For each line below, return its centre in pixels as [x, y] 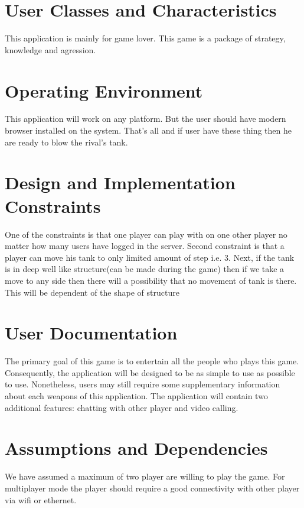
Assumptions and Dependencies [136, 448]
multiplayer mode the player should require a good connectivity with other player [152, 488]
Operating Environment [104, 90]
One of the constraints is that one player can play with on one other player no [146, 234]
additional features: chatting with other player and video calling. [122, 407]
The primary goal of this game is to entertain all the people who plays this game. [152, 361]
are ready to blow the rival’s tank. [66, 142]
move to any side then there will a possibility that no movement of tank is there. [151, 280]
